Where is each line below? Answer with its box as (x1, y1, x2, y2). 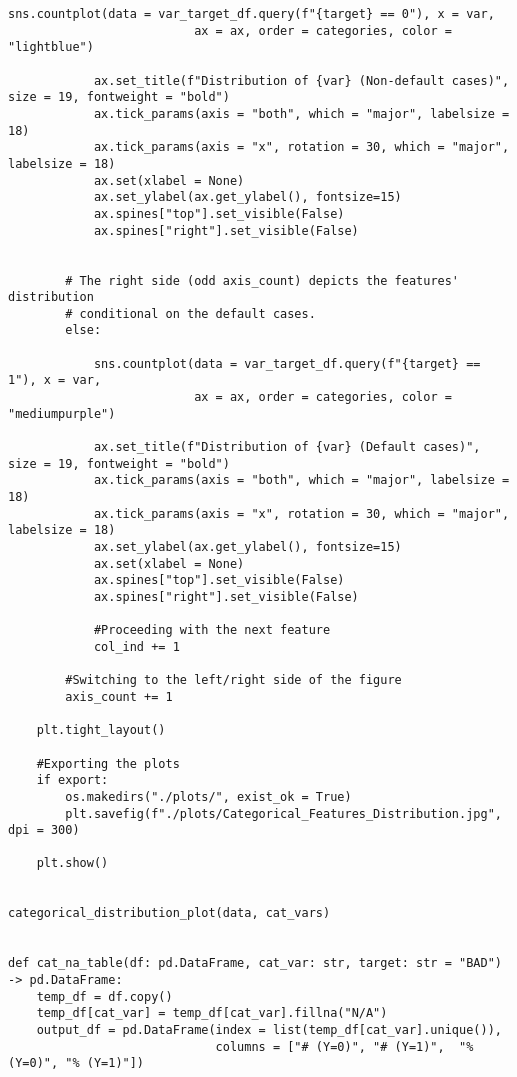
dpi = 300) (8, 823, 80, 838)
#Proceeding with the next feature (93, 623, 331, 638)
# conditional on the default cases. (65, 306, 316, 321)
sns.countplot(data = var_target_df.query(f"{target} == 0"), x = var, (8, 7, 495, 21)
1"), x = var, (8, 373, 102, 388)
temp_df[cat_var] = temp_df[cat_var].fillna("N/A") (36, 1006, 388, 1021)
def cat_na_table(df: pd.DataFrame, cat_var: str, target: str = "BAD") (8, 956, 502, 971)
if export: (36, 773, 109, 788)
